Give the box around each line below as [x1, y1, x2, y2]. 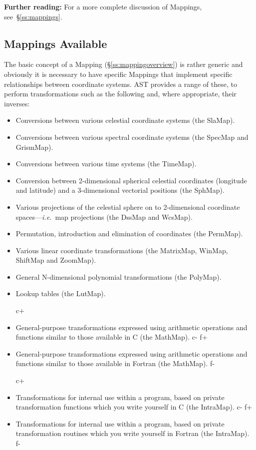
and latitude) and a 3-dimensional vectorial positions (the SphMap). [15, 185, 225, 195]
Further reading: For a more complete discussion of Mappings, [4, 1, 202, 11]
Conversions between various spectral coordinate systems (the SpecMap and [15, 131, 249, 142]
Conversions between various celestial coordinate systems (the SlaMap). [15, 115, 235, 125]
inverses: [4, 98, 30, 108]
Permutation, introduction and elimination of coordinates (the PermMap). [15, 228, 243, 239]
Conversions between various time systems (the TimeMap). [15, 158, 197, 169]
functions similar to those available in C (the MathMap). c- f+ [15, 332, 208, 342]
